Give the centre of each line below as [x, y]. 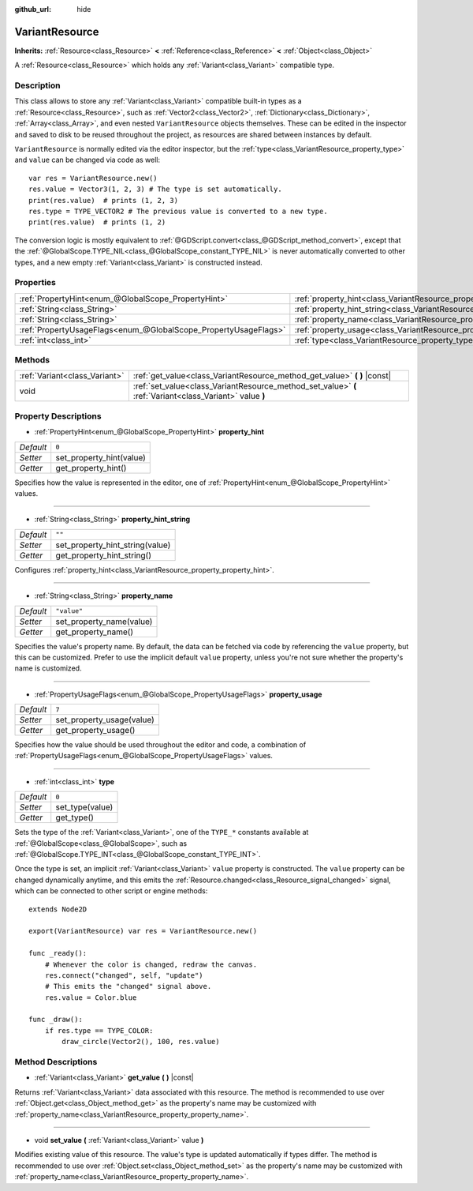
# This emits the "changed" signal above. [128, 986]
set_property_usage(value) [105, 720]
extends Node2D [58, 909]
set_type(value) [84, 807]
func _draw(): [56, 1020]
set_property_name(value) [104, 622]
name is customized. [48, 668]
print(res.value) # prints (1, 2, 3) [104, 200]
